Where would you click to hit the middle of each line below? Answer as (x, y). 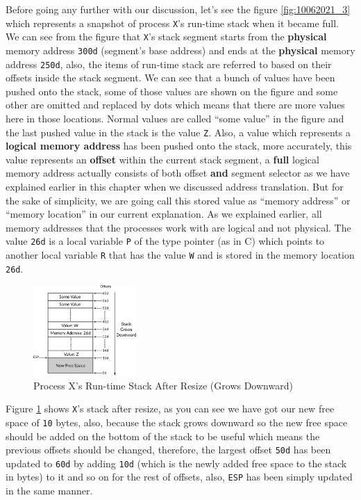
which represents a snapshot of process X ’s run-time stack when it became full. (173, 23)
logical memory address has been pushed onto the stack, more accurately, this (179, 146)
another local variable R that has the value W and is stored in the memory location (180, 255)
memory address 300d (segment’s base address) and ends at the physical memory (180, 50)
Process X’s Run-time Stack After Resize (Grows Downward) (163, 385)
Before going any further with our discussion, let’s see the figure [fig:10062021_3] (178, 9)
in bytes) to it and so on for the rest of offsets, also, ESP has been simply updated (179, 477)
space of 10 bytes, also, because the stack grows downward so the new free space (177, 422)
